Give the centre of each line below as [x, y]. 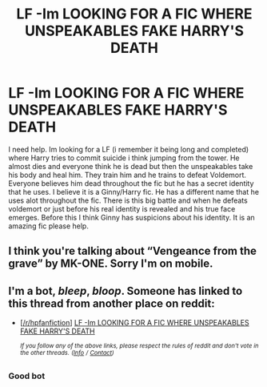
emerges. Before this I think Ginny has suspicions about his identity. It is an [132, 217]
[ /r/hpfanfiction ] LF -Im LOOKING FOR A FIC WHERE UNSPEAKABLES [134, 323]
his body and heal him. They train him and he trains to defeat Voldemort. [127, 175]
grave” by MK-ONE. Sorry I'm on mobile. [111, 264]
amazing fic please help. [49, 226]
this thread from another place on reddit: [112, 303]
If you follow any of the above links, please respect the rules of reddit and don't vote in [139, 346]
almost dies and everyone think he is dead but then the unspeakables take [131, 166]
